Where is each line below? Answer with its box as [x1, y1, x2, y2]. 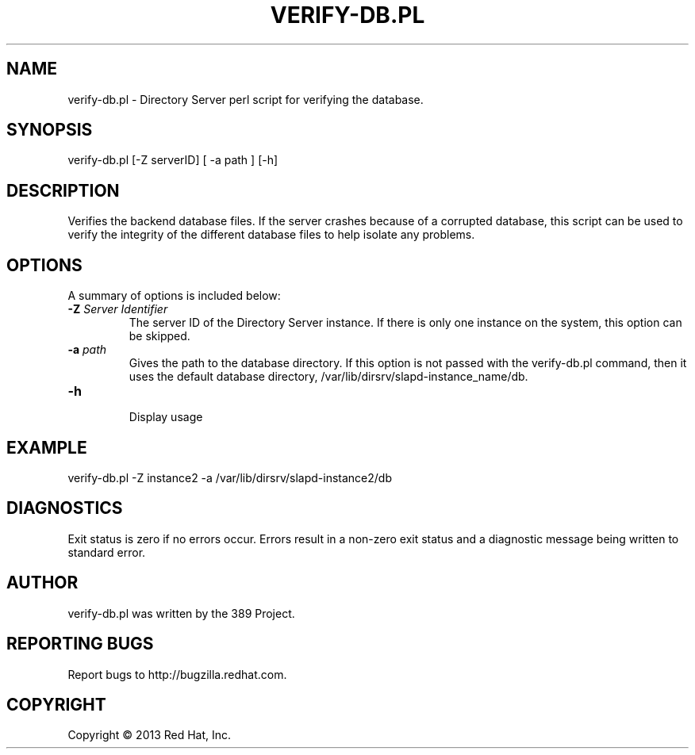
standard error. [67, 545, 146, 559]
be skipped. [129, 329, 190, 343]
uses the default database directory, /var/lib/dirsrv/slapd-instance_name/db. [129, 370, 528, 384]
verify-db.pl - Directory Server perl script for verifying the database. [67, 92, 424, 106]
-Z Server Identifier [67, 302, 168, 316]
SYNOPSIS [6, 120, 93, 140]
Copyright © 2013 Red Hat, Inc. [67, 728, 232, 742]
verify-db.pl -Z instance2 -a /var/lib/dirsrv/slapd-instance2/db [67, 470, 392, 485]
